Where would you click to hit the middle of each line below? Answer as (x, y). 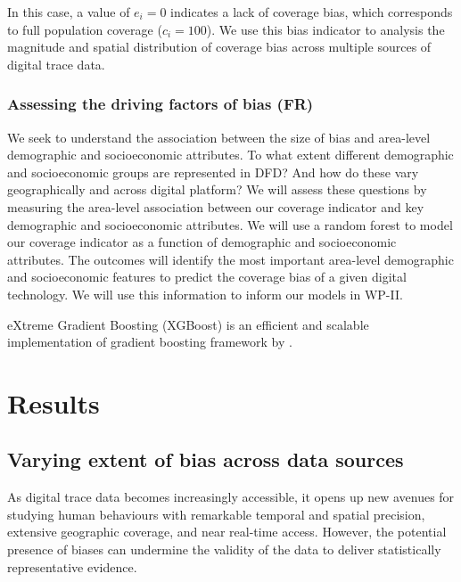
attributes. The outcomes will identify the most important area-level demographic (230, 259)
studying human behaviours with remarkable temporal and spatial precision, (216, 514)
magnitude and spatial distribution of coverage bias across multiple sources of (219, 47)
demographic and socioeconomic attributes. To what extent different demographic (230, 155)
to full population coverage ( (85, 29)
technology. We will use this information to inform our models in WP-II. (205, 294)
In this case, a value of (69, 12)
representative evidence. (72, 566)
